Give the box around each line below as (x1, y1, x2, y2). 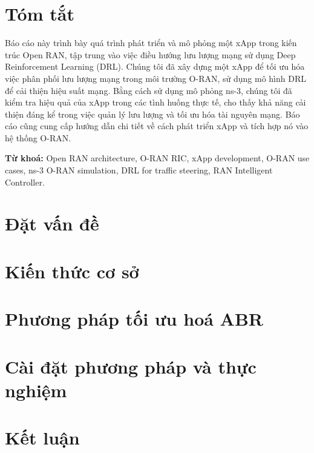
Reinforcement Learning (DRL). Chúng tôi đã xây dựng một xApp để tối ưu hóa (5, 60, 305, 73)
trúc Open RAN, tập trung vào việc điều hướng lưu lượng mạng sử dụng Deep (5, 48, 296, 61)
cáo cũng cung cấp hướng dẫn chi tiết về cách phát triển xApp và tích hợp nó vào (5, 119, 309, 132)
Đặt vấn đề (5, 211, 99, 236)
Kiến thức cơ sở (5, 258, 139, 283)
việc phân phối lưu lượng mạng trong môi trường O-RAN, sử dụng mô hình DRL (5, 72, 306, 84)
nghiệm (5, 377, 67, 402)
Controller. (5, 175, 45, 188)
